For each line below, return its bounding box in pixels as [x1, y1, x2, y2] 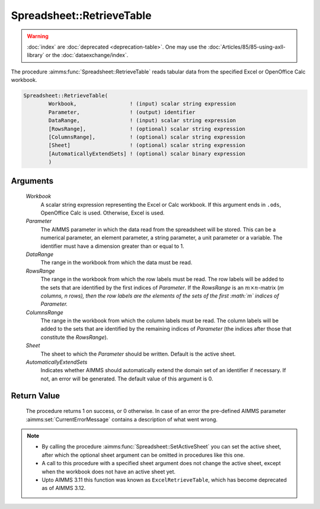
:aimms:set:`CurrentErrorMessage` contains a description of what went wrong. [25, 415, 218, 423]
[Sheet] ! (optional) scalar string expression [48, 142, 246, 149]
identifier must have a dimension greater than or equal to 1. [40, 242, 185, 249]
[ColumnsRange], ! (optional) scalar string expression [48, 134, 246, 140]
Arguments [11, 175, 54, 186]
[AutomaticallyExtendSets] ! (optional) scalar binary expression [48, 150, 246, 157]
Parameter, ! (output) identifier [48, 108, 196, 116]
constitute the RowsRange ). [40, 334, 108, 341]
